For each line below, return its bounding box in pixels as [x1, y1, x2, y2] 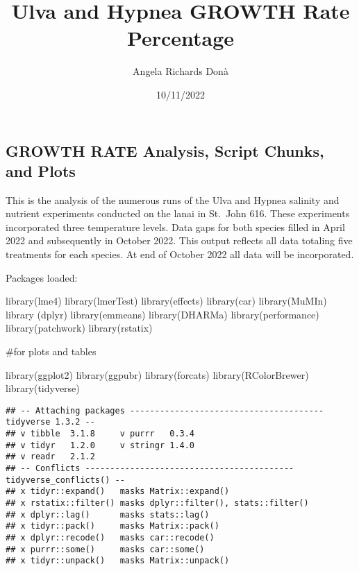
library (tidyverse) [6, 381, 80, 395]
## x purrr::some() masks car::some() [6, 544, 205, 554]
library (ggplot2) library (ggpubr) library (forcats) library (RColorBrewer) [6, 367, 309, 382]
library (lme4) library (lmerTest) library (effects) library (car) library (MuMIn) [6, 293, 327, 308]
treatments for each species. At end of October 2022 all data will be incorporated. [6, 247, 354, 262]
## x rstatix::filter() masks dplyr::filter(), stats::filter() [6, 498, 309, 509]
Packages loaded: [6, 270, 78, 284]
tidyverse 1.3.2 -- [6, 417, 95, 427]
